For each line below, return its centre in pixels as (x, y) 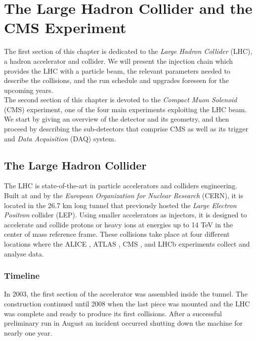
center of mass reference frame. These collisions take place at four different (117, 234)
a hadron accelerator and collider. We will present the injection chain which (119, 61)
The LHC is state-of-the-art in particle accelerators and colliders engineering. (121, 186)
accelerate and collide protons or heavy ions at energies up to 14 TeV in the (119, 224)
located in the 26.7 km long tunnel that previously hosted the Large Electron (120, 205)
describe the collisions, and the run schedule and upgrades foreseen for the (116, 80)
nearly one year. (28, 332)
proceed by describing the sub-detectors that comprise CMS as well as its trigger (126, 129)
